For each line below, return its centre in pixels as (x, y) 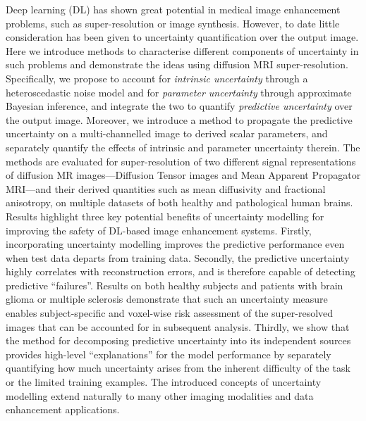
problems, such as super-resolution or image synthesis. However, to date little (173, 23)
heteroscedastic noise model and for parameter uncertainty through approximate (179, 92)
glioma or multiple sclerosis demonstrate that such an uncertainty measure (167, 299)
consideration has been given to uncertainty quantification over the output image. (182, 37)
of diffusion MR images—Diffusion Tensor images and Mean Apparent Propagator (183, 175)
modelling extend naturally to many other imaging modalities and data (160, 395)
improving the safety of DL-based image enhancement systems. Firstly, (159, 230)
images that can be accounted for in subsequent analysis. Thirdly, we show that (178, 326)
